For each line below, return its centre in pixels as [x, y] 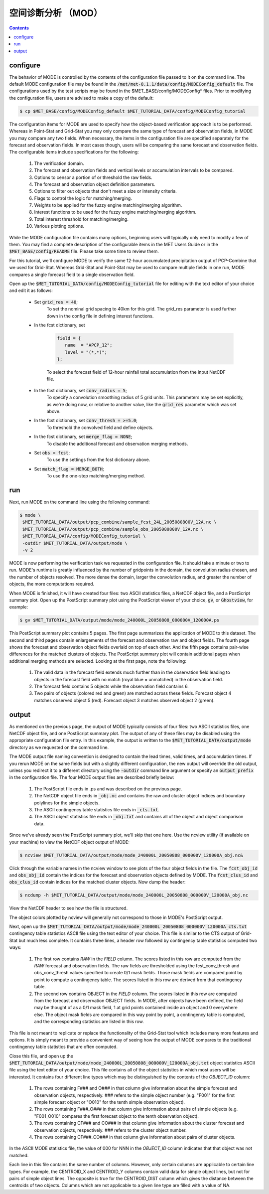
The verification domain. [59, 163]
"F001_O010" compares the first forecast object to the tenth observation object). [117, 1116]
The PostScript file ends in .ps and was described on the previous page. [108, 789]
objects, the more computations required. [52, 584]
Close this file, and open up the [41, 1056]
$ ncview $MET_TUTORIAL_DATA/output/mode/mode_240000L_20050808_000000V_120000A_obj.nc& [132, 855]
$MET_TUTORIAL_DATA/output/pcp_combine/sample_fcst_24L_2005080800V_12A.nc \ [120, 522]
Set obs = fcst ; [52, 452]
